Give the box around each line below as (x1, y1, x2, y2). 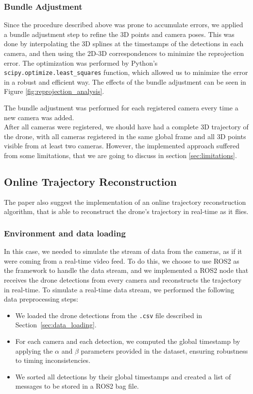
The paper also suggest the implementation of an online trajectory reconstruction (4, 197, 246, 207)
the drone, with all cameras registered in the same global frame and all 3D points (4, 131, 246, 141)
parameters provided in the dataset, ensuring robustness (81, 345, 248, 356)
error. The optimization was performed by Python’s (4, 57, 158, 68)
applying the (15, 345, 53, 356)
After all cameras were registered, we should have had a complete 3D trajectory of (4, 122, 249, 132)
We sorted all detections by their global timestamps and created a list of (15, 371, 231, 381)
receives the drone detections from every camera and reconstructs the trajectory (4, 274, 242, 285)
